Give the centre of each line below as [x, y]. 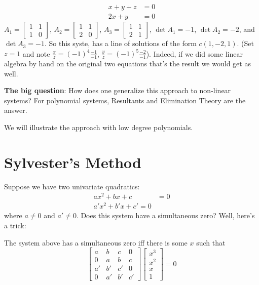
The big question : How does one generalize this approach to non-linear [118, 90]
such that [211, 242]
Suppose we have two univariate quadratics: [72, 186]
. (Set [245, 43]
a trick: [15, 226]
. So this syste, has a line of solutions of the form [120, 43]
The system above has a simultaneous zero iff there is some [96, 242]
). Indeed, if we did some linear [194, 53]
